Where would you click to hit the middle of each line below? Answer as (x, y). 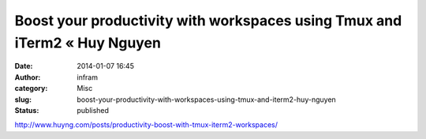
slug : (23, 100)
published (93, 110)
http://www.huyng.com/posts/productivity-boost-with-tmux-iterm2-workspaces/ (146, 125)
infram (88, 77)
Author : (28, 77)
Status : (27, 110)
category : (31, 88)
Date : (24, 66)
